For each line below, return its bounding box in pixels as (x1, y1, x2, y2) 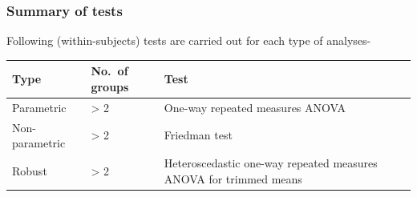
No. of (91, 62, 128, 79)
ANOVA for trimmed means (164, 170, 302, 187)
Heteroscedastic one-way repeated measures (164, 155, 378, 171)
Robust (12, 162, 47, 179)
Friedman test (164, 127, 233, 143)
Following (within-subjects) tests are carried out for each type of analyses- (6, 32, 371, 49)
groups (91, 78, 129, 94)
